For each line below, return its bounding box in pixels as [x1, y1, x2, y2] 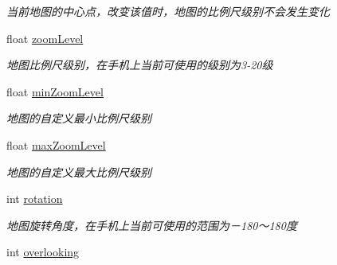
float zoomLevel [6, 29, 84, 46]
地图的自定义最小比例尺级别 [6, 110, 151, 127]
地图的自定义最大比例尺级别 [6, 163, 151, 180]
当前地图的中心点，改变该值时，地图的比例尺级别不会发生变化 [6, 3, 330, 19]
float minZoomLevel [6, 83, 104, 99]
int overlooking [6, 244, 80, 260]
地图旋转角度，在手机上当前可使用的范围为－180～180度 [6, 216, 297, 233]
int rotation [6, 190, 63, 207]
